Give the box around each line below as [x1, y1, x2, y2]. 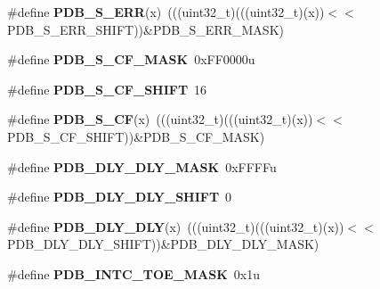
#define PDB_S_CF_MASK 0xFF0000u [7, 50, 255, 69]
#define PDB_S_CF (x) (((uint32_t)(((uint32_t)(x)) [7, 110, 313, 128]
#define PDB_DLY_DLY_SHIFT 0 [7, 187, 232, 206]
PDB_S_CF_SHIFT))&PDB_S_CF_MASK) [7, 127, 265, 145]
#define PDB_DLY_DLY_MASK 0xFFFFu [7, 157, 277, 176]
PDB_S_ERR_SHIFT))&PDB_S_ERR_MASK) [7, 20, 284, 38]
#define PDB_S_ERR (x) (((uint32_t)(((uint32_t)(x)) [7, 3, 325, 21]
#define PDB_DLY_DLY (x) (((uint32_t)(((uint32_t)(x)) [7, 217, 344, 235]
